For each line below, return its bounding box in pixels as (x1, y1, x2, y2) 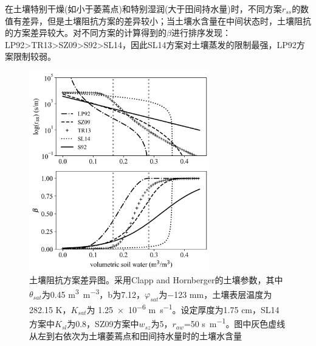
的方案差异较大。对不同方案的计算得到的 (5, 26, 167, 39)
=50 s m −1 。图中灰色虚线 (184, 316, 286, 330)
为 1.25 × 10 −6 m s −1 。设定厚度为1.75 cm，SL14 (86, 302, 280, 316)
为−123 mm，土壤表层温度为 (159, 288, 272, 300)
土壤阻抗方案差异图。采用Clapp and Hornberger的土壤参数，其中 (29, 274, 283, 286)
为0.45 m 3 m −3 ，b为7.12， (41, 286, 145, 300)
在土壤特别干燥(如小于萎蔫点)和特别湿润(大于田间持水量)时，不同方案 (5, 2, 282, 15)
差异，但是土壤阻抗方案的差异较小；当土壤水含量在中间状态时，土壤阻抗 (21, 14, 311, 27)
